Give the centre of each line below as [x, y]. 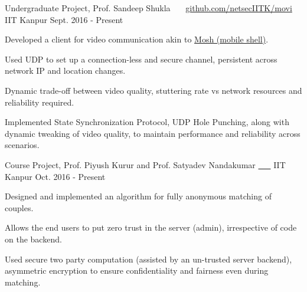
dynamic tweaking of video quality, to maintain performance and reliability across [153, 133]
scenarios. [22, 145]
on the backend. [33, 239]
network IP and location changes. [65, 70]
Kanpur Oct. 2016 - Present [55, 176]
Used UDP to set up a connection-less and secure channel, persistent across [141, 59]
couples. [19, 207]
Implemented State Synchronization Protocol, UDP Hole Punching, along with [147, 122]
